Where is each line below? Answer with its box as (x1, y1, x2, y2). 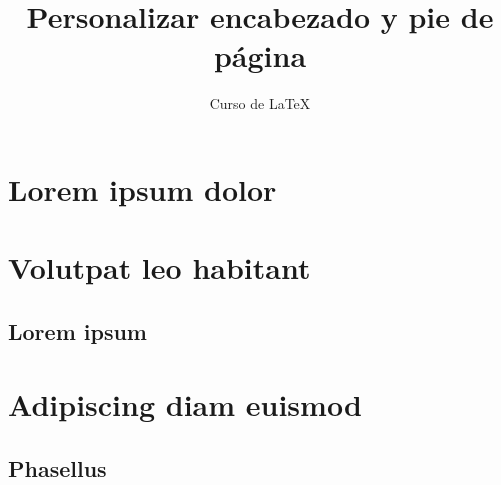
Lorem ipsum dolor (8, 168, 277, 209)
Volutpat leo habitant (8, 247, 311, 288)
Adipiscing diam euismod (8, 384, 362, 425)
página (213, 35, 307, 76)
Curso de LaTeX (209, 93, 311, 114)
